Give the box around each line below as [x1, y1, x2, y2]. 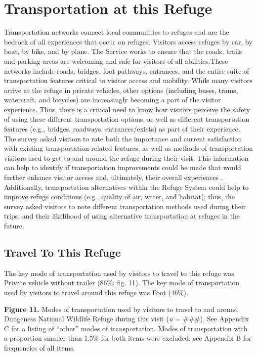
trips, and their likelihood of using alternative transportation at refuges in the [4, 211, 240, 221]
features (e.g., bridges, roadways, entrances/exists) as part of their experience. [4, 124, 240, 134]
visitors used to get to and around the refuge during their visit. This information [4, 152, 249, 163]
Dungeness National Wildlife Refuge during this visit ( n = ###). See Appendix [4, 313, 249, 324]
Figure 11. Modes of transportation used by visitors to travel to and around [4, 304, 238, 314]
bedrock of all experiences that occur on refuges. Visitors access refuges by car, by [4, 36, 253, 46]
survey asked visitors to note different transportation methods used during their [4, 201, 246, 211]
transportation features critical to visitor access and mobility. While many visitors [4, 75, 253, 86]
